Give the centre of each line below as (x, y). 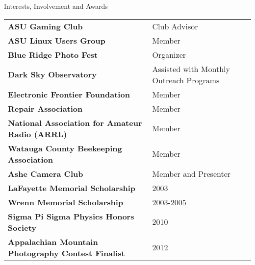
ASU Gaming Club (45, 26)
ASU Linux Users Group (57, 40)
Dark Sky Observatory (52, 74)
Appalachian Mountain (53, 241)
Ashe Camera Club (46, 173)
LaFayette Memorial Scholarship (72, 188)
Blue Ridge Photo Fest (53, 54)
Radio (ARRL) (38, 134)
